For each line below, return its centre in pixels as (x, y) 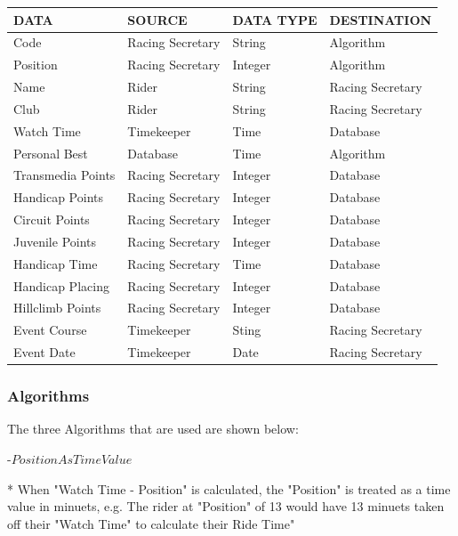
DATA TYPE (275, 19)
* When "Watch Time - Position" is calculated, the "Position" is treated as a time (229, 488)
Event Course (50, 330)
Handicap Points (59, 197)
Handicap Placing (61, 285)
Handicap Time (56, 263)
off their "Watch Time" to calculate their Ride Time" (151, 523)
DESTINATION (381, 19)
